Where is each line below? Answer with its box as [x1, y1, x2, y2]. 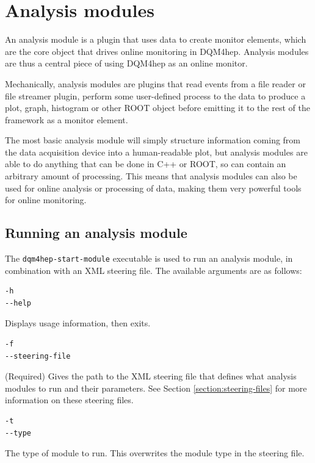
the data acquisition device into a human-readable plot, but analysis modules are [5, 145, 308, 158]
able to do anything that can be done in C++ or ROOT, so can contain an [5, 157, 286, 170]
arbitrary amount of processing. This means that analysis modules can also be [5, 170, 297, 182]
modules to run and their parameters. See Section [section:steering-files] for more [5, 381, 307, 394]
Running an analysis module [5, 223, 187, 242]
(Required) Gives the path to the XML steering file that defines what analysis [5, 370, 297, 382]
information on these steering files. [5, 393, 134, 406]
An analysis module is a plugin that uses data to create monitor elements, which [5, 33, 306, 46]
